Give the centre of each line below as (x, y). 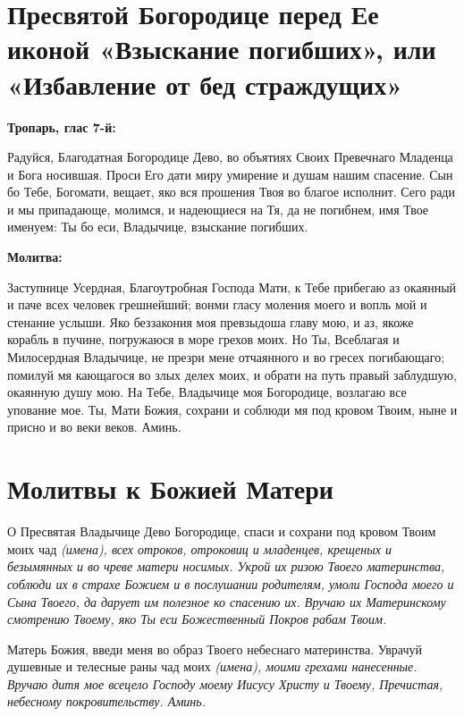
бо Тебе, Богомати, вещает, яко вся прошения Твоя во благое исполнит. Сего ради (231, 192)
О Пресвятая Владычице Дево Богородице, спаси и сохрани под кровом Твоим (222, 531)
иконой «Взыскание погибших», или (222, 49)
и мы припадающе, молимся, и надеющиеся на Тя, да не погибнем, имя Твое (218, 209)
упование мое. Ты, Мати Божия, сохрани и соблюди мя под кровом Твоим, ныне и (232, 409)
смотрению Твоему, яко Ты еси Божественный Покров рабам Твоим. (197, 619)
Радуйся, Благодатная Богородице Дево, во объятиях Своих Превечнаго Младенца (230, 157)
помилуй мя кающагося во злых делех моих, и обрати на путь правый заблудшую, (232, 374)
